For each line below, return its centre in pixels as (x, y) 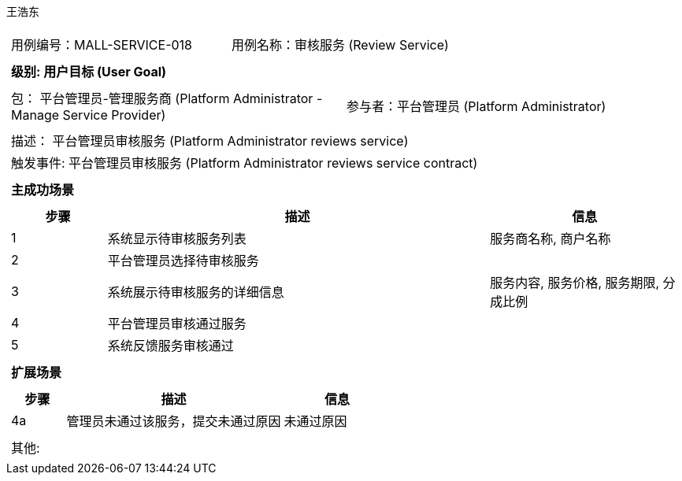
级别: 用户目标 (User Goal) (89, 72)
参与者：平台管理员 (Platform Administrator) (476, 106)
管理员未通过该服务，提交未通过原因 (174, 421)
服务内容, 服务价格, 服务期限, (575, 283)
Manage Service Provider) (89, 115)
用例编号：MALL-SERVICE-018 (102, 45)
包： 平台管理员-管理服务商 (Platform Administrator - (167, 98)
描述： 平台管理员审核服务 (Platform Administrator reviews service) (210, 141)
